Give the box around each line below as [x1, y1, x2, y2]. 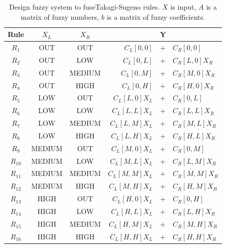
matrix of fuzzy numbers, [21, 11, 99, 22]
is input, [170, 2, 197, 12]
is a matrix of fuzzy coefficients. [107, 11, 205, 22]
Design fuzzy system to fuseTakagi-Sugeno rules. [9, 2, 160, 12]
